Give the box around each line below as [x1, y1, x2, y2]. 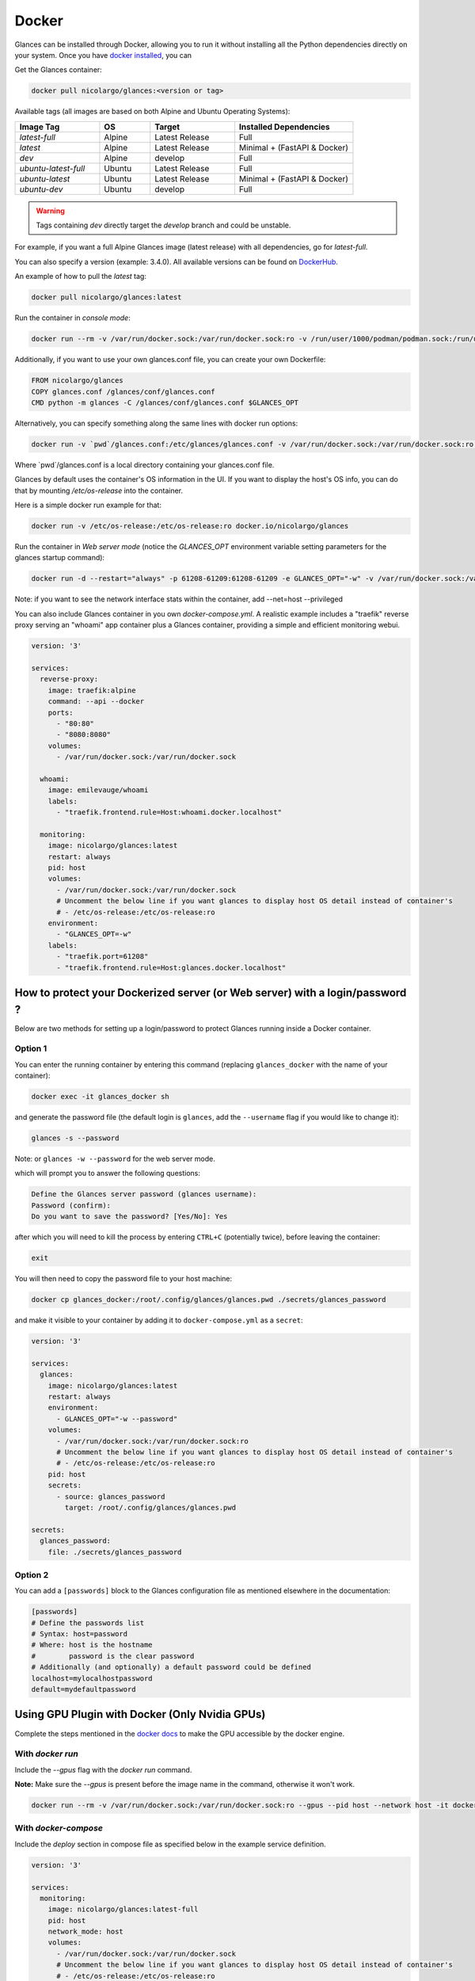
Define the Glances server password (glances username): [31, 1189, 257, 1199]
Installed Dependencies [238, 121, 330, 132]
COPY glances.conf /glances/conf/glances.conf [31, 387, 215, 396]
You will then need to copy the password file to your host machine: [14, 1274, 233, 1284]
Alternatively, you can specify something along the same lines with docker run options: [14, 418, 298, 428]
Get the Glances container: [14, 65, 102, 74]
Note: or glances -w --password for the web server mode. [14, 1154, 215, 1164]
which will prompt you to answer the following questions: [14, 1169, 201, 1178]
